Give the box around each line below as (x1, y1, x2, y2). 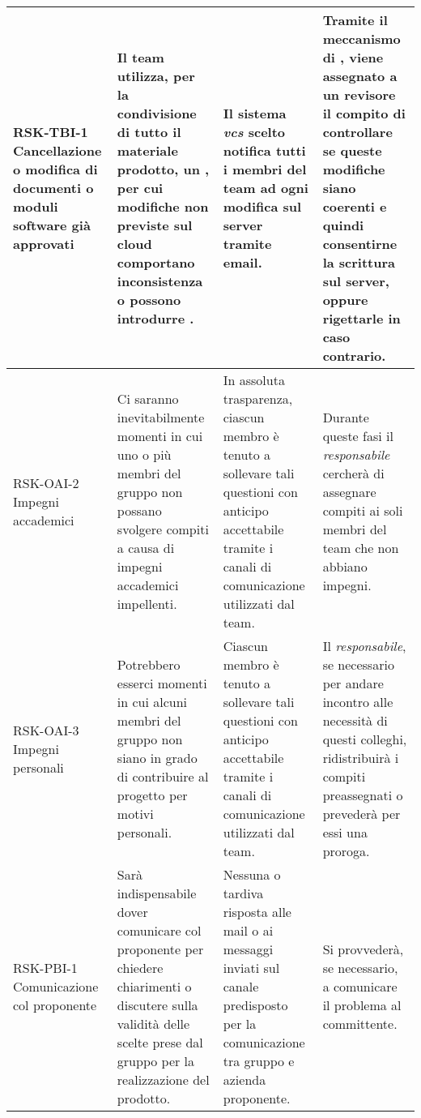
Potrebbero (117, 655, 181, 674)
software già (13, 216, 91, 234)
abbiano (322, 557, 368, 576)
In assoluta (223, 371, 285, 389)
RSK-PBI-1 (13, 958, 78, 977)
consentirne (322, 234, 398, 253)
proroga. (322, 842, 370, 860)
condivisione (117, 104, 197, 122)
